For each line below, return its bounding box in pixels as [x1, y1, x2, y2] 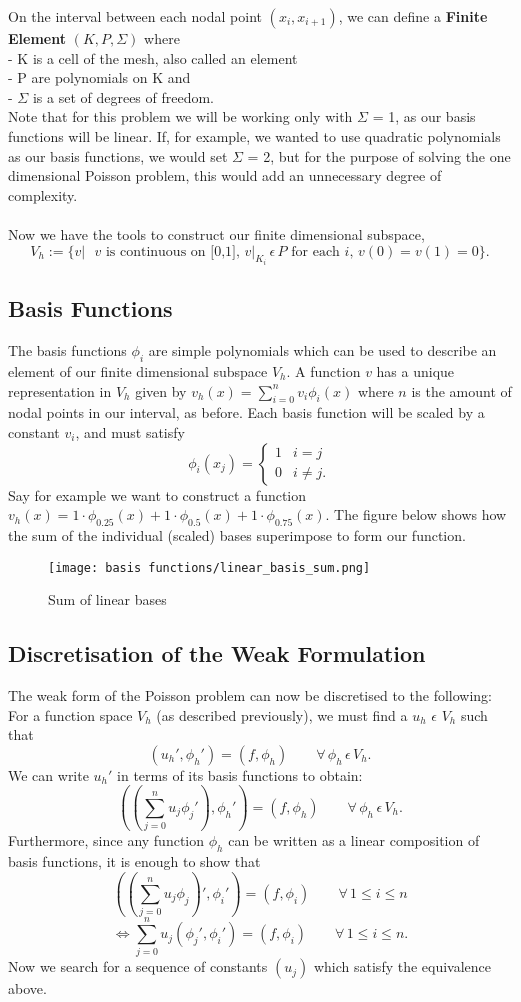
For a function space [8, 704, 133, 725]
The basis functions [8, 340, 127, 361]
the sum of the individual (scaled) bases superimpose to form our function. [8, 524, 466, 545]
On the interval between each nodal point [8, 6, 262, 26]
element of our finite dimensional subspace [8, 360, 268, 381]
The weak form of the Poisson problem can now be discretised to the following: [8, 684, 492, 705]
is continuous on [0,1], [105, 244, 240, 259]
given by [135, 380, 187, 401]
